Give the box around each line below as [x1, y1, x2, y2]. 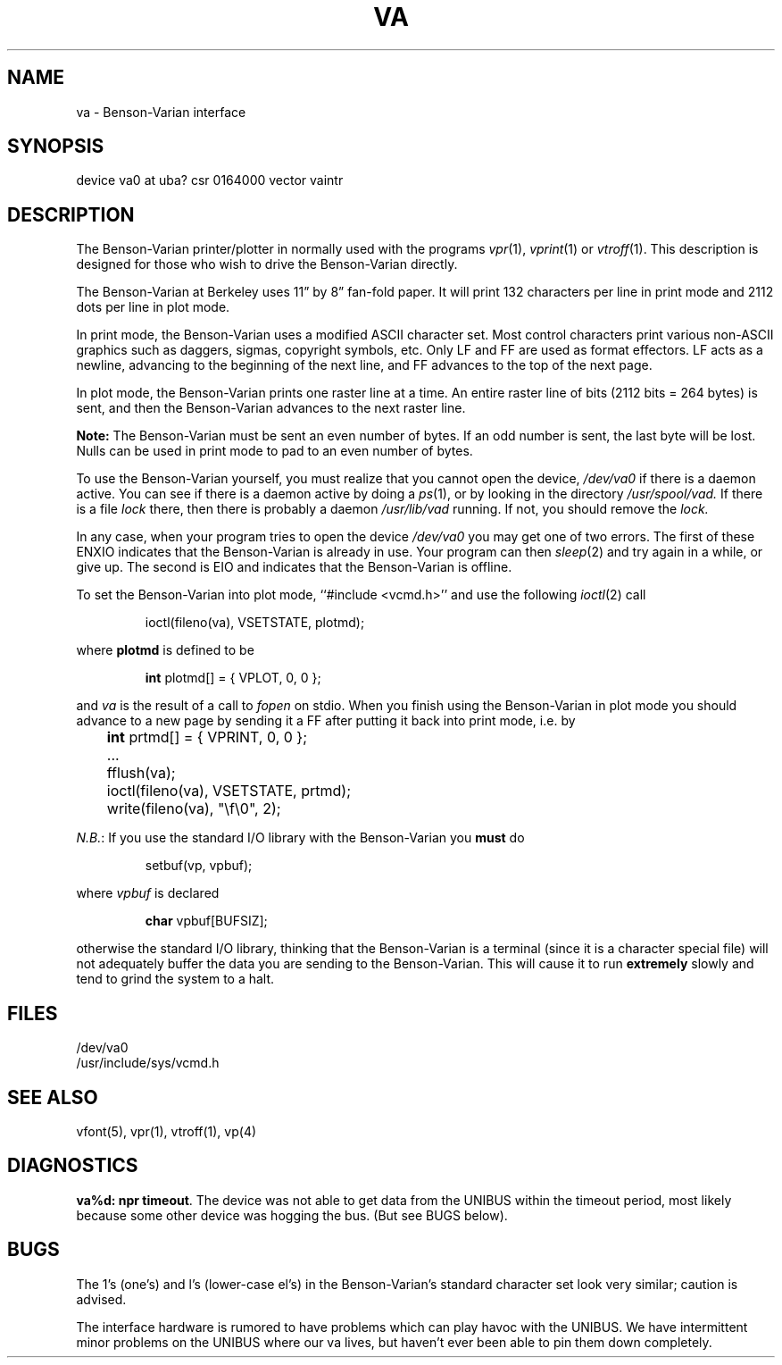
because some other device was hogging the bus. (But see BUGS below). [76, 1207, 508, 1223]
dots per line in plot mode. [76, 299, 230, 315]
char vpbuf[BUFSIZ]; [145, 913, 268, 929]
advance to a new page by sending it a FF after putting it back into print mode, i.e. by [76, 713, 576, 729]
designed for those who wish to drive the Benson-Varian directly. [76, 256, 458, 272]
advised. [76, 1291, 127, 1307]
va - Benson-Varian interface [76, 104, 246, 120]
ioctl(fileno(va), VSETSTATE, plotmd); [145, 615, 365, 631]
